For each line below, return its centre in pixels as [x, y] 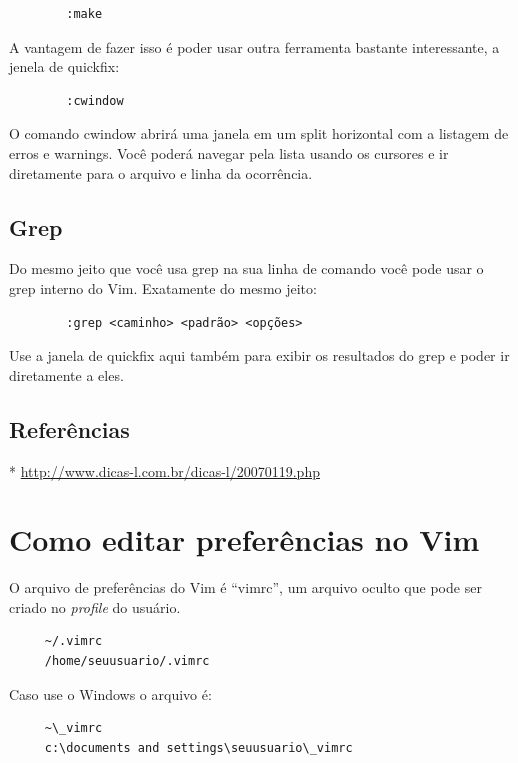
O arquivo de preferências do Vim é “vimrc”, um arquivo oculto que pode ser [245, 587]
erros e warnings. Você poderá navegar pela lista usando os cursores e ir [229, 152]
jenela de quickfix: [64, 66]
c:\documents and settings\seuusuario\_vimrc [198, 747]
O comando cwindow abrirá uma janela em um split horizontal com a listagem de [259, 133]
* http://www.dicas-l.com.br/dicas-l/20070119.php [164, 470]
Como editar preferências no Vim [244, 539]
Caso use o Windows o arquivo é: [110, 693]
